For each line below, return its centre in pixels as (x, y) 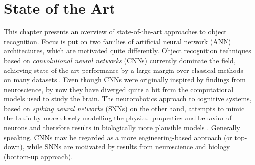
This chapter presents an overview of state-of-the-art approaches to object (115, 32)
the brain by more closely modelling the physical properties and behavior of (118, 118)
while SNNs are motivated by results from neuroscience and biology (128, 147)
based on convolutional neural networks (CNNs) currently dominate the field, (120, 60)
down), (14, 147)
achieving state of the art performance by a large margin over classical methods (124, 70)
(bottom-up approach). (39, 156)
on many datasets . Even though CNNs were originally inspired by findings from (125, 80)
